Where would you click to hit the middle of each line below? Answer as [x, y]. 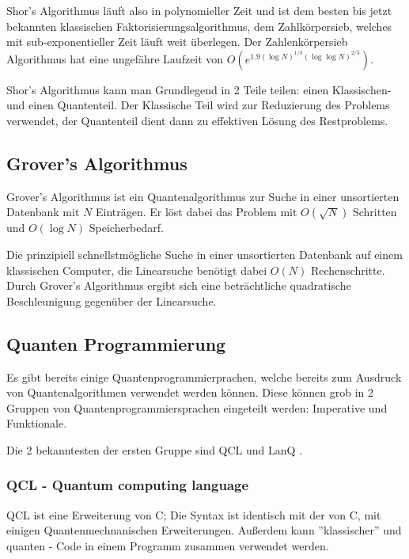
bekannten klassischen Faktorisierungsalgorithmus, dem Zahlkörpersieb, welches [199, 26]
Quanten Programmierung [116, 343]
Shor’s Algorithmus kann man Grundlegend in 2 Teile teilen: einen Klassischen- [199, 89]
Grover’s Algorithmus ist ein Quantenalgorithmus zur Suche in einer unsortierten [203, 196]
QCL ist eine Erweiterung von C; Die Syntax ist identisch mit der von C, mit [194, 514]
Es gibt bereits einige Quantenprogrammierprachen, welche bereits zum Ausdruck [204, 376]
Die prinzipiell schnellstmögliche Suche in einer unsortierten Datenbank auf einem [204, 254]
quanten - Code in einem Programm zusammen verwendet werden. [168, 545]
